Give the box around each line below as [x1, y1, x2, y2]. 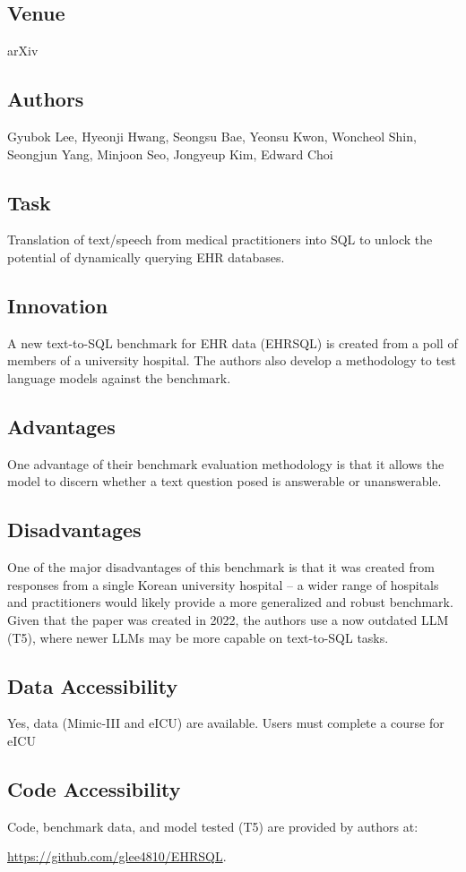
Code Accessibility [7, 774, 181, 802]
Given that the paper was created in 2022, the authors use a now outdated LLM [7, 610, 449, 628]
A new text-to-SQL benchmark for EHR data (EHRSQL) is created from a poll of [7, 333, 458, 352]
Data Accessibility [7, 671, 178, 699]
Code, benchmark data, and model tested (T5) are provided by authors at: [7, 816, 419, 835]
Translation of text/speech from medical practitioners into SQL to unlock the [7, 230, 433, 249]
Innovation [7, 291, 108, 319]
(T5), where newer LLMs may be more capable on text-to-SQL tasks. [7, 628, 389, 646]
